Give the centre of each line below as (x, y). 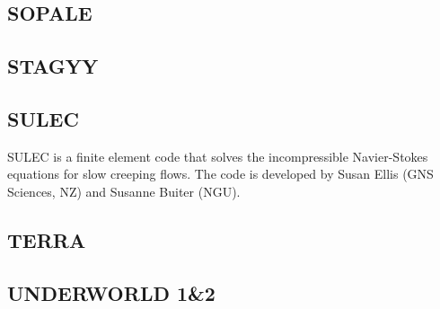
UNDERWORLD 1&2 (111, 292)
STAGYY (53, 66)
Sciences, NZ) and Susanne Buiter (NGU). (124, 191)
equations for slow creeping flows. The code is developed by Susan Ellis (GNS (220, 174)
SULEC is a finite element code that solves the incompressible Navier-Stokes (218, 156)
